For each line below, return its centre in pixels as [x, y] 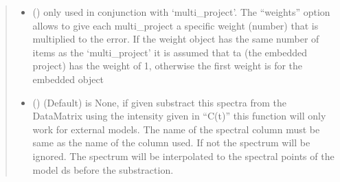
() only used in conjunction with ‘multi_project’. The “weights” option [181, 12]
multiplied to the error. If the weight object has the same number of [176, 39]
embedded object [68, 79]
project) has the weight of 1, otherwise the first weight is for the [168, 66]
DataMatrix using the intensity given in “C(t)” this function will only [179, 116]
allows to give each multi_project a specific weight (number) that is [175, 25]
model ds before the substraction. [103, 169]
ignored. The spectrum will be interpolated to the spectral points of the [183, 156]
